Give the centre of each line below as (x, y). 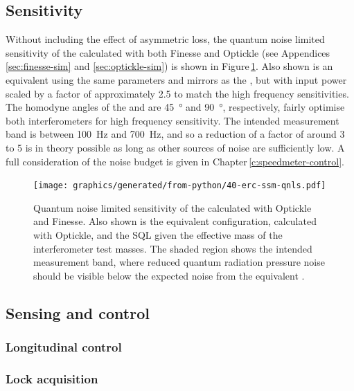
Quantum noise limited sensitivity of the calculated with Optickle (172, 207)
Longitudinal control (64, 347)
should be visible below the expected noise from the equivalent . (169, 275)
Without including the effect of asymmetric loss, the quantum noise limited (165, 39)
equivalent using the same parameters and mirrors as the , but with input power (176, 79)
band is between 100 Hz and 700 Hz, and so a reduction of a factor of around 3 (175, 134)
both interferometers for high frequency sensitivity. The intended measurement (172, 120)
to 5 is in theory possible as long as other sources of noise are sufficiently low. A (175, 147)
